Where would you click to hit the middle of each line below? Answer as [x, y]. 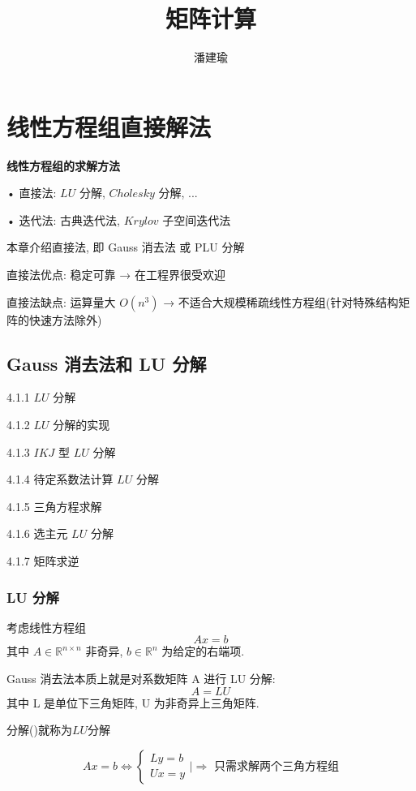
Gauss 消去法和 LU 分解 [107, 363]
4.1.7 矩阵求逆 [43, 560]
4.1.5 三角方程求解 [54, 506]
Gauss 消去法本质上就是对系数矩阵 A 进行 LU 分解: [141, 678]
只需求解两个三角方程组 [277, 766]
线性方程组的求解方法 [63, 165]
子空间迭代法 [197, 219]
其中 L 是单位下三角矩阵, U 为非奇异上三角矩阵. [133, 702]
